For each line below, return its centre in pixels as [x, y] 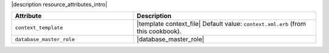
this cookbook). [159, 31]
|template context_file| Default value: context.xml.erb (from [221, 24]
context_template [39, 27]
